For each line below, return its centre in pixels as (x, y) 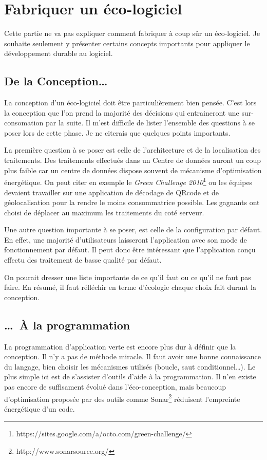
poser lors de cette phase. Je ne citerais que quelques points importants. (117, 132)
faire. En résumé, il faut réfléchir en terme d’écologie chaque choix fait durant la (130, 287)
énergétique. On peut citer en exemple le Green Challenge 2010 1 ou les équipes (128, 181)
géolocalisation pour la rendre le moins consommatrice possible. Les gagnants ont (132, 202)
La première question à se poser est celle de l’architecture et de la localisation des (132, 150)
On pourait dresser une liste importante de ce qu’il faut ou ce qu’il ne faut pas (128, 277)
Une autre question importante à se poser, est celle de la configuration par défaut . (133, 229)
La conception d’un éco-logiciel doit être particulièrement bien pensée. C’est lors (130, 103)
